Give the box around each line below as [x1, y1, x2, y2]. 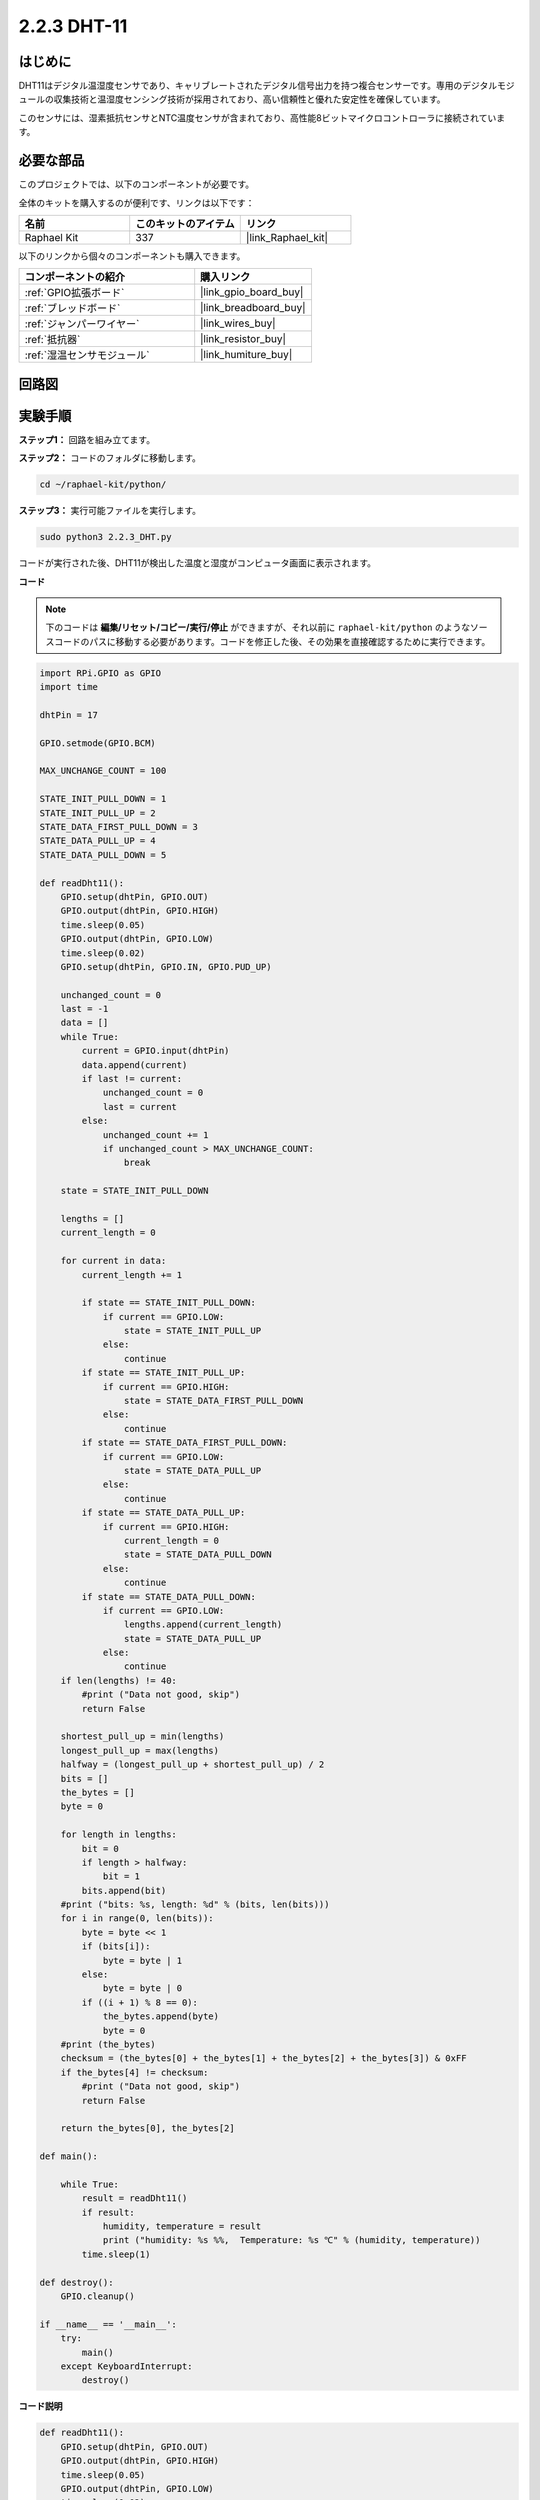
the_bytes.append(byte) [102, 2011, 220, 2022]
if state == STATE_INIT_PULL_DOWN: [81, 1297, 257, 1309]
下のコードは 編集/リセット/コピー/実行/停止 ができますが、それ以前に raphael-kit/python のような [45, 621, 470, 634]
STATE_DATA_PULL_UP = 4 [39, 835, 157, 847]
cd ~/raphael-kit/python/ [39, 479, 167, 490]
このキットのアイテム [135, 216, 235, 230]
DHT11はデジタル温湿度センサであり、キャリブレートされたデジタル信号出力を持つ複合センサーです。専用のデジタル [18, 80, 498, 92]
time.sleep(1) [81, 2248, 151, 2260]
